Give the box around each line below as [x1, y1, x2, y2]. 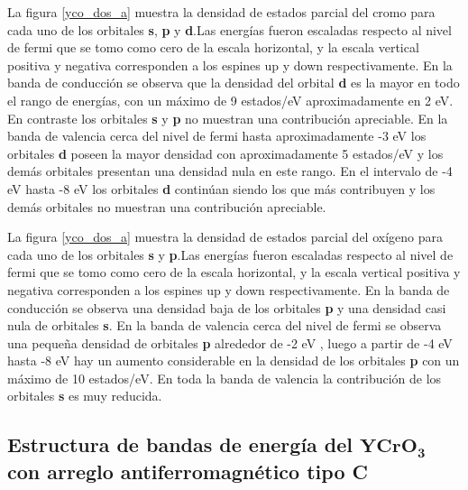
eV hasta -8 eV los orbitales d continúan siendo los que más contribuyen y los [7, 179, 436, 198]
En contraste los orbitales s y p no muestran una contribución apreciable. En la [7, 108, 448, 127]
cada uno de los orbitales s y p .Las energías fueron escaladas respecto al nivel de [7, 245, 454, 263]
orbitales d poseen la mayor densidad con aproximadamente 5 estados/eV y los [7, 143, 444, 162]
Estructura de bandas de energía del [7, 430, 353, 458]
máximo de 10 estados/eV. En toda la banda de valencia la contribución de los [7, 368, 442, 387]
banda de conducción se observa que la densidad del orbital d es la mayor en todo [7, 73, 460, 92]
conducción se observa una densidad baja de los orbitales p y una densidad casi [7, 298, 446, 317]
